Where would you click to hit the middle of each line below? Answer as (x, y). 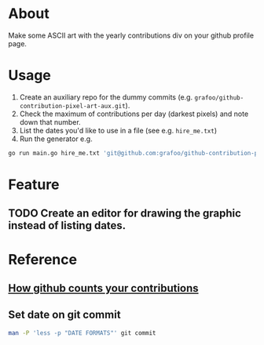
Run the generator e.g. (56, 139)
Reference (42, 259)
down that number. (50, 122)
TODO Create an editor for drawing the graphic (125, 214)
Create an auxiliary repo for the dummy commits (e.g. (106, 97)
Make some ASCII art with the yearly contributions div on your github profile (131, 35)
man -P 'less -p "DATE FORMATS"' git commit (82, 333)
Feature (34, 184)
